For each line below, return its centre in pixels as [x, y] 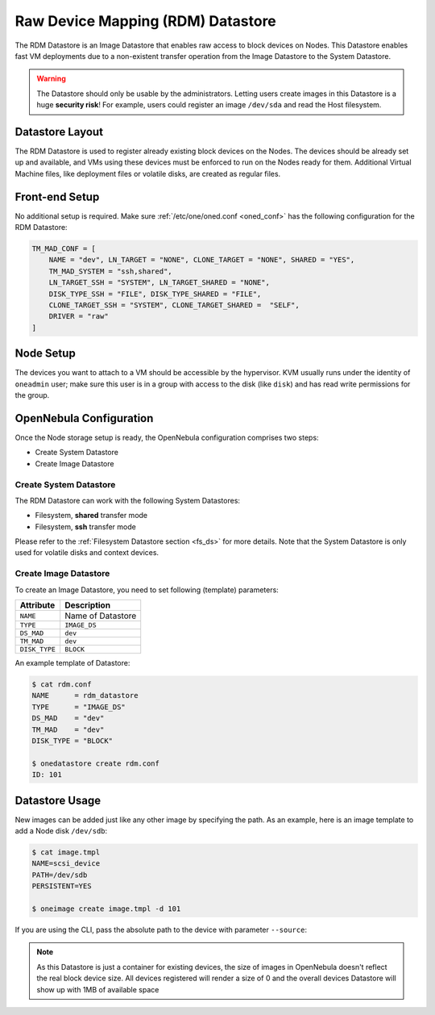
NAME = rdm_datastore [85, 695]
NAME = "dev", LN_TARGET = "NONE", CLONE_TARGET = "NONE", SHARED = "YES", [202, 260]
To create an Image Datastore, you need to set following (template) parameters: [147, 590]
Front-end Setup [57, 196]
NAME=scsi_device [66, 864]
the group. [32, 395]
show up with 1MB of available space [98, 989]
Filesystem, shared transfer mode [91, 516]
